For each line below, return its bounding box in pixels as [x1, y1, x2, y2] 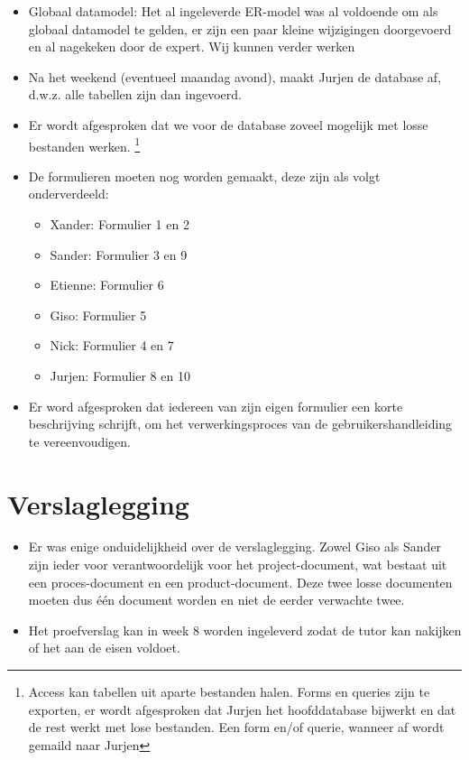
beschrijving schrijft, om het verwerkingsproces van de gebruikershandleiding [28, 414, 453, 433]
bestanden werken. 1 [28, 134, 141, 155]
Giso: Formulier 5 [50, 305, 147, 324]
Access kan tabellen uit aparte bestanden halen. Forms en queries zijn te [28, 682, 430, 701]
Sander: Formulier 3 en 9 [50, 245, 188, 264]
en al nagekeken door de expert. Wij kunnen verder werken [28, 37, 355, 56]
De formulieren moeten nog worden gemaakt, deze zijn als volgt [28, 166, 381, 185]
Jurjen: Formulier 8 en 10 [50, 366, 190, 385]
